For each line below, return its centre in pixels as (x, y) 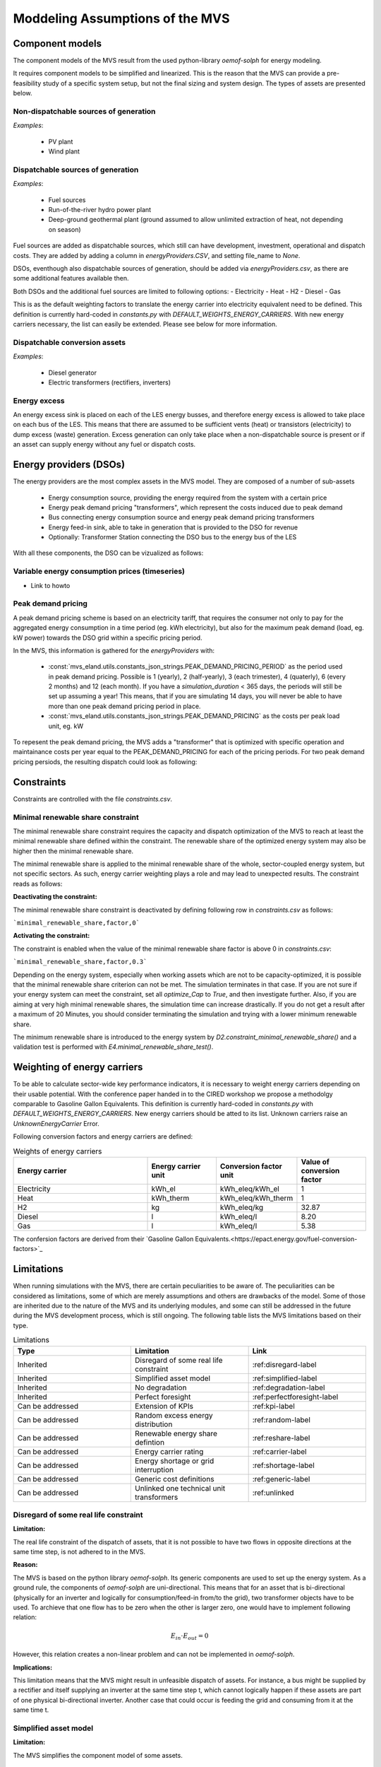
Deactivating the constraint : (55, 897)
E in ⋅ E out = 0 (189, 1636)
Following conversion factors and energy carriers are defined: (103, 1137)
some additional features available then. (71, 278)
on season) (65, 229)
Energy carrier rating (169, 1451)
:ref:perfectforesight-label (295, 1397)
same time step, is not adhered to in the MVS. (79, 1552)
